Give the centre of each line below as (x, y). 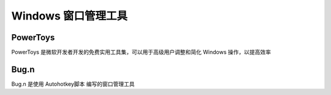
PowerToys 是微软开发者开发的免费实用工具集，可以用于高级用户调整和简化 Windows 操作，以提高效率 (141, 52)
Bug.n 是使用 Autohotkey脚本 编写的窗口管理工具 (73, 84)
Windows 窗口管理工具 (70, 16)
